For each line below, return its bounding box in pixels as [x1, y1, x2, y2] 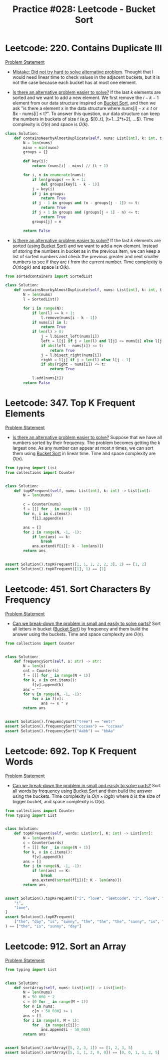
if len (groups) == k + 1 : [31, 177, 86, 182]
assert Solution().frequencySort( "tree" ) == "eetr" [5, 719, 115, 724]
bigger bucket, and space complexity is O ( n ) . [12, 798, 106, 804]
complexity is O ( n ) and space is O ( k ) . [12, 121, 89, 127]
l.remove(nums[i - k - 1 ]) [40, 315, 97, 320]
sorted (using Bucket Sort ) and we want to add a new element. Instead [12, 243, 158, 249]
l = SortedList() [23, 297, 59, 302]
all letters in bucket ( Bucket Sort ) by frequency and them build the [12, 625, 148, 631]
